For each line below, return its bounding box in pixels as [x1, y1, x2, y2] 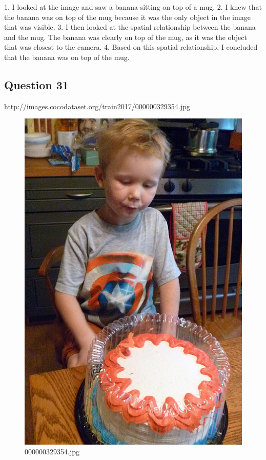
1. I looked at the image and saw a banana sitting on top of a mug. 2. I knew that [4, 2, 262, 12]
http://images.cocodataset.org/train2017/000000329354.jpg [4, 101, 190, 111]
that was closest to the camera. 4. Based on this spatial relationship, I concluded [4, 42, 258, 52]
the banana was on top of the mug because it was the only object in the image [4, 11, 251, 22]
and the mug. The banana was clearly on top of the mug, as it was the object [4, 31, 247, 42]
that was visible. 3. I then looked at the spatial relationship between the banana [4, 22, 256, 32]
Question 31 [4, 76, 69, 92]
